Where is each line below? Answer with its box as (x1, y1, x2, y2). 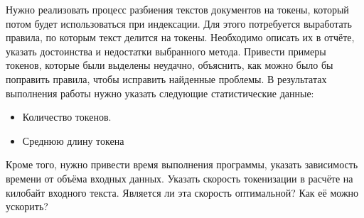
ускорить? (6, 199, 48, 214)
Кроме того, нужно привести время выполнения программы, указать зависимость (6, 157, 358, 172)
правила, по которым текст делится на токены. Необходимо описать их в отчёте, (6, 30, 355, 45)
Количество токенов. (22, 109, 112, 124)
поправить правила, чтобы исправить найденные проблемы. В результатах (6, 71, 327, 86)
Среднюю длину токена (22, 133, 124, 148)
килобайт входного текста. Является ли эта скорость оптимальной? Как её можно (6, 185, 359, 200)
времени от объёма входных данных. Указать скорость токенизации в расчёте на (6, 170, 353, 185)
